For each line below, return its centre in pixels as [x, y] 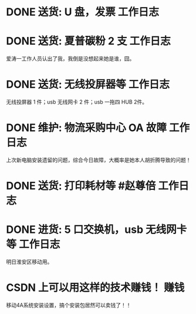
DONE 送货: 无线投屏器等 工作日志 [88, 84]
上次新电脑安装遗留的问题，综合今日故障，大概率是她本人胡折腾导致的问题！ [99, 160]
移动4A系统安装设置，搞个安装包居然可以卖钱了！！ [69, 305]
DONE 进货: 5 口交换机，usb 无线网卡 [97, 230]
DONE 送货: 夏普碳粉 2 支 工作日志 [89, 41]
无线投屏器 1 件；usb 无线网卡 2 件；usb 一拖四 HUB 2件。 [77, 102]
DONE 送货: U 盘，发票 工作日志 [83, 12]
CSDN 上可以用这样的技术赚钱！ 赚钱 [95, 288]
